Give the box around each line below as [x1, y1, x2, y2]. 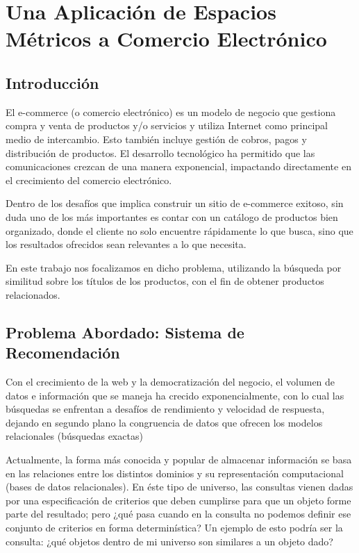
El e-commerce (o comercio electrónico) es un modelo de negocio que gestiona [6, 104, 336, 119]
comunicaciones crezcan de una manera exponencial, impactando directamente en [6, 159, 351, 174]
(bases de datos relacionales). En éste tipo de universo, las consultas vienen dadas [6, 479, 353, 494]
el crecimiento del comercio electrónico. [6, 172, 172, 187]
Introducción [6, 72, 99, 93]
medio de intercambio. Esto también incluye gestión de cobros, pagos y [6, 131, 307, 146]
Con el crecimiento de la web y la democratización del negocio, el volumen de [6, 374, 335, 389]
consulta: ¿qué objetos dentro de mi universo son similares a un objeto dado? [6, 534, 333, 548]
